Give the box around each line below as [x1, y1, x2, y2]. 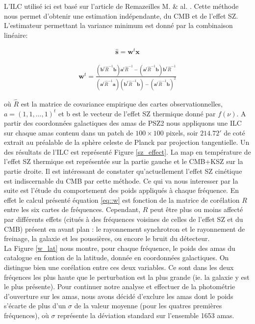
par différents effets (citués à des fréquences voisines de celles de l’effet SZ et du [4, 214, 243, 224]
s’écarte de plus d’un [4, 300, 66, 311]
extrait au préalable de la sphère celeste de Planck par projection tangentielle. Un [4, 137, 250, 147]
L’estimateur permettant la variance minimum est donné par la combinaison [4, 20, 233, 30]
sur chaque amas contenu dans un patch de [4, 127, 133, 137]
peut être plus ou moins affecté [150, 204, 243, 215]
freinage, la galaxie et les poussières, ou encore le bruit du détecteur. [4, 233, 210, 243]
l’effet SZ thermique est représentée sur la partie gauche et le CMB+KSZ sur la [4, 156, 243, 166]
